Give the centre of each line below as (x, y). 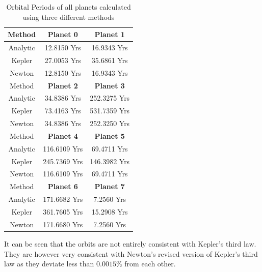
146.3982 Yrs (110, 161)
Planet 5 (110, 135)
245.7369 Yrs (63, 161)
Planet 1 (110, 34)
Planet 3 (110, 85)
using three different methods (69, 17)
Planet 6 (63, 186)
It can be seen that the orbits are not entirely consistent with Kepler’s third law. (130, 243)
